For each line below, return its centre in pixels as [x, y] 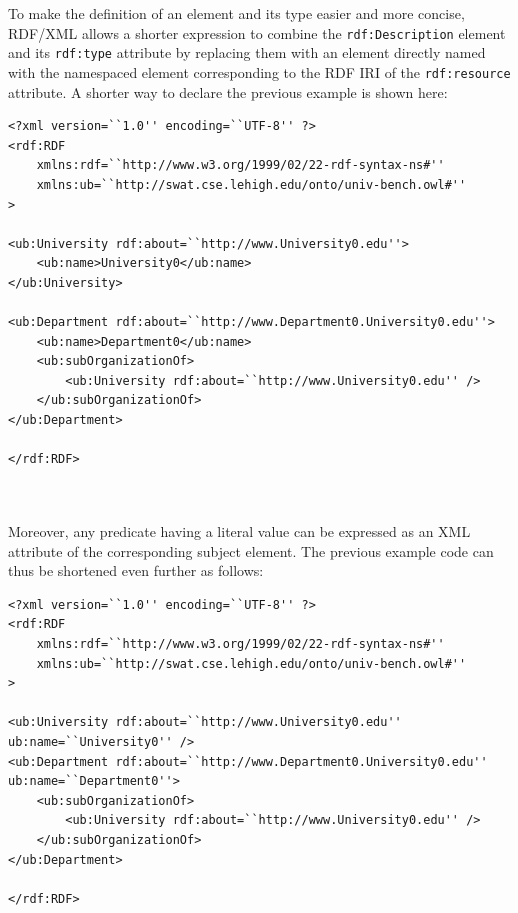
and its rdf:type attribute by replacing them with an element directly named [247, 52]
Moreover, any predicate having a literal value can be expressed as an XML [239, 531]
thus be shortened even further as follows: [136, 570]
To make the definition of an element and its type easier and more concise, [236, 13]
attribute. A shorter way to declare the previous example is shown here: [228, 91]
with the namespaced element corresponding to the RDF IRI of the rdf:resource [259, 71]
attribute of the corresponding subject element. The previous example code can [251, 550]
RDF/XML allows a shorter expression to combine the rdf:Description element [257, 32]
